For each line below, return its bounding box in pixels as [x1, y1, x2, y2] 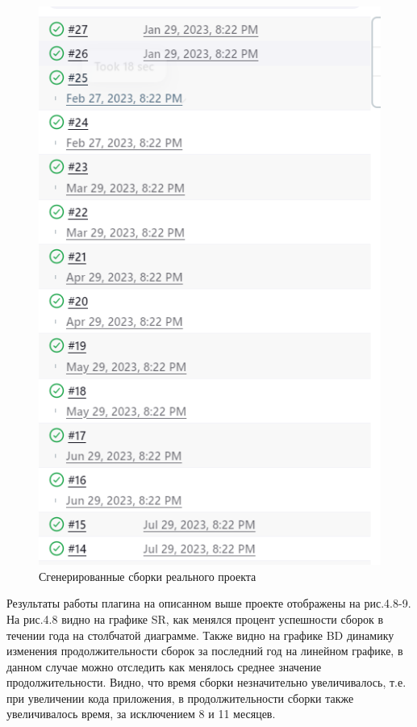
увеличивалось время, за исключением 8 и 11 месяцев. [6, 705, 276, 722]
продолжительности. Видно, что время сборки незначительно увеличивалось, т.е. [6, 674, 407, 691]
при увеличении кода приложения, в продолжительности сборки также [6, 689, 354, 706]
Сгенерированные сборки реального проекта [39, 567, 256, 584]
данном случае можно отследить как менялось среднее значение [6, 658, 322, 675]
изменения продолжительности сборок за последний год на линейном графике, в [6, 642, 403, 659]
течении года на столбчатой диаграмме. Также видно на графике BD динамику [6, 626, 394, 643]
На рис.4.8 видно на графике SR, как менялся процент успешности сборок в [6, 610, 384, 627]
